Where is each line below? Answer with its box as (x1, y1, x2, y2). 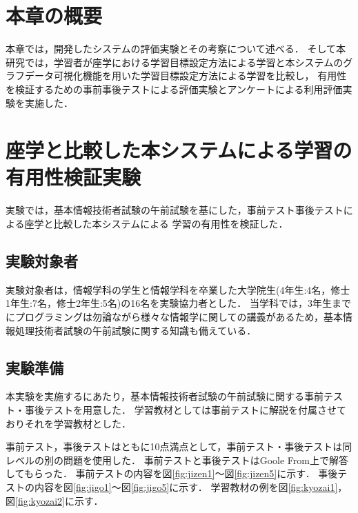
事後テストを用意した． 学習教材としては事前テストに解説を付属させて (24, 402, 346, 416)
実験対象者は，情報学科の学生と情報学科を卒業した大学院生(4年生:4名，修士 (6, 282, 350, 296)
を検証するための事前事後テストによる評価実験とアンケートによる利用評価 (6, 81, 343, 96)
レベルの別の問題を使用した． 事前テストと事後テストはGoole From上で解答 (6, 452, 348, 467)
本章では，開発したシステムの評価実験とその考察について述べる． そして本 (6, 41, 346, 56)
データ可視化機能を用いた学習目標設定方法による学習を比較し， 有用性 (24, 68, 347, 83)
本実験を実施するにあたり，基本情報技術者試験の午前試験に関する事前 (6, 389, 324, 403)
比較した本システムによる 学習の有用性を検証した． (53, 217, 288, 230)
